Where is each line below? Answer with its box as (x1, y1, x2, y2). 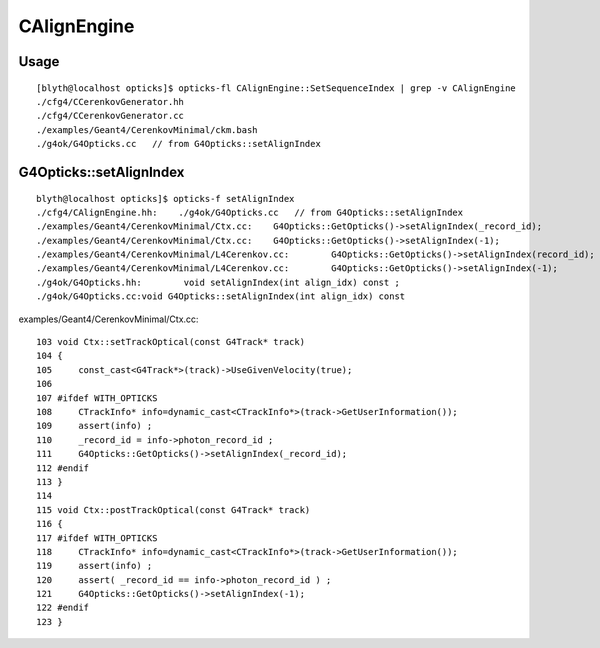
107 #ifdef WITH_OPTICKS (36, 392, 158, 404)
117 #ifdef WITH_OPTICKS (36, 532, 158, 544)
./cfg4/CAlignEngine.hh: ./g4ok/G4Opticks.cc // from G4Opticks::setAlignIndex (36, 206, 464, 218)
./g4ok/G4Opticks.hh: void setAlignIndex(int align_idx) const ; (36, 276, 400, 288)
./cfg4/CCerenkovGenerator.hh (36, 96, 185, 107)
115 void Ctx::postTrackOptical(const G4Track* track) (36, 504, 311, 515)
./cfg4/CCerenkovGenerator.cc (36, 110, 185, 122)
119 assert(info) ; (36, 560, 153, 572)
